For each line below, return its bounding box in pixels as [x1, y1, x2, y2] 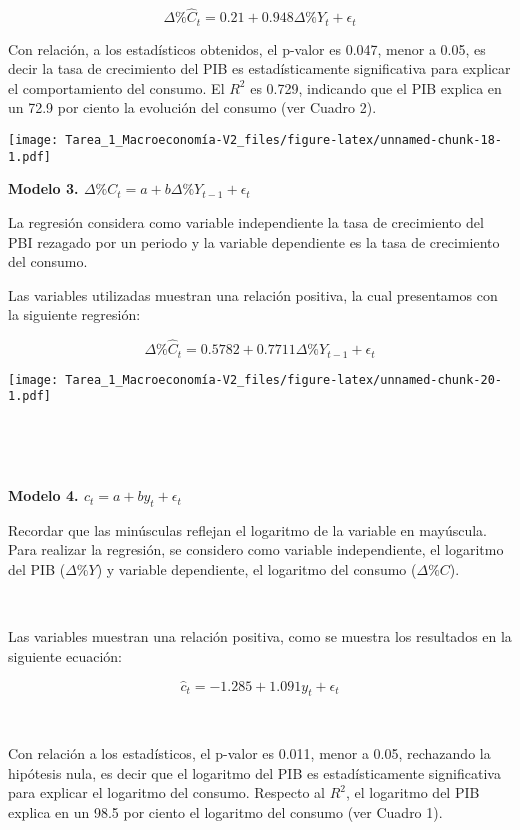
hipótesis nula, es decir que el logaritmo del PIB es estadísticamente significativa [8, 762, 501, 783]
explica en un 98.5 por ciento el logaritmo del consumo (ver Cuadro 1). [8, 801, 443, 822]
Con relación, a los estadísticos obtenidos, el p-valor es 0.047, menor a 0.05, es [8, 38, 486, 59]
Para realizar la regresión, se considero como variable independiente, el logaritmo [8, 539, 504, 560]
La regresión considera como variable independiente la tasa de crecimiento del [8, 211, 484, 232]
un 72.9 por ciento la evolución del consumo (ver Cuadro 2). [8, 97, 377, 118]
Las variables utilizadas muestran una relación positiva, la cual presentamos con [8, 284, 498, 305]
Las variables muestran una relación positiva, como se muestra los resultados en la [8, 626, 512, 647]
